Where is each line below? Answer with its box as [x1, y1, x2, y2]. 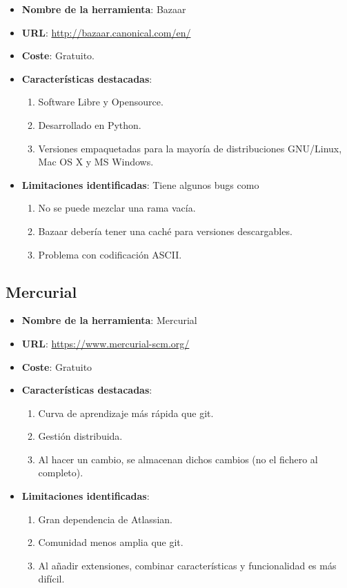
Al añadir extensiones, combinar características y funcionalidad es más [38, 558, 337, 572]
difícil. [38, 571, 65, 586]
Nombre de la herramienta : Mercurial [21, 313, 197, 327]
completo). [38, 465, 83, 480]
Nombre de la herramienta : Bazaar [21, 2, 186, 16]
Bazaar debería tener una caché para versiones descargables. [38, 223, 293, 238]
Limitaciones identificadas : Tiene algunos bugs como [21, 177, 259, 192]
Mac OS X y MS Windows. [38, 154, 154, 169]
